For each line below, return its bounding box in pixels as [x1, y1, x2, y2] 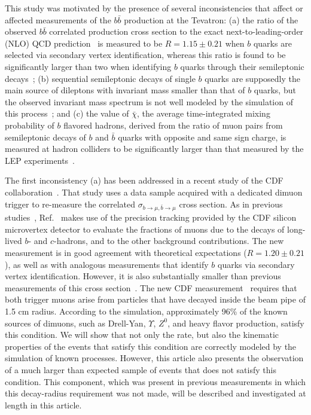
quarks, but [254, 84, 296, 96]
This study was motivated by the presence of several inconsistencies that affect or [5, 2, 303, 14]
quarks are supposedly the [205, 72, 300, 84]
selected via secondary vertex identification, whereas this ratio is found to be [5, 48, 286, 61]
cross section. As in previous [179, 197, 283, 210]
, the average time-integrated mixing [136, 107, 270, 120]
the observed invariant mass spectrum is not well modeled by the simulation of [5, 95, 293, 108]
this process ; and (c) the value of [5, 107, 129, 120]
